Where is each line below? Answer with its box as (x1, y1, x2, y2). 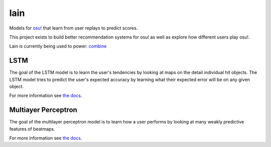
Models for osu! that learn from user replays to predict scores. (9, 25, 138, 31)
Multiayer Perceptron (9, 105, 77, 114)
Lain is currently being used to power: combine (9, 43, 107, 49)
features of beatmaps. (9, 125, 55, 132)
